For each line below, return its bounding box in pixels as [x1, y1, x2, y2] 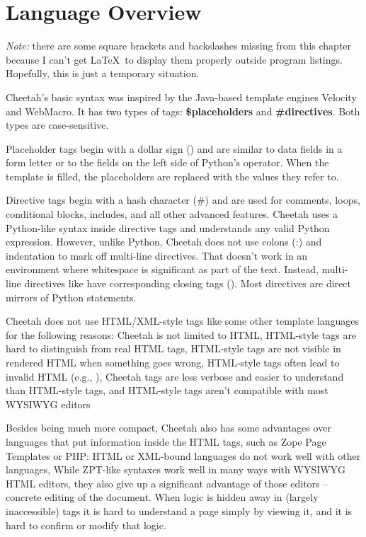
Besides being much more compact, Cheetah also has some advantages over [6, 420, 331, 435]
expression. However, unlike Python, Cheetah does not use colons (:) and [6, 234, 322, 249]
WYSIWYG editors [6, 396, 91, 411]
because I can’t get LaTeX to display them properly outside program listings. [6, 52, 343, 67]
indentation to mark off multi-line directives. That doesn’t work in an [6, 248, 308, 262]
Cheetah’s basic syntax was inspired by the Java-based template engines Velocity [6, 89, 357, 104]
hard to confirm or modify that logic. [6, 517, 166, 532]
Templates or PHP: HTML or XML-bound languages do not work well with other [6, 448, 361, 463]
